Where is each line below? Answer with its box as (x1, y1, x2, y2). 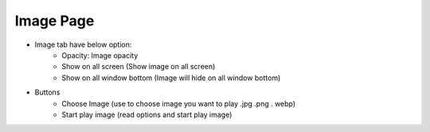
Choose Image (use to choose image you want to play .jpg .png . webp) (61, 99, 296, 108)
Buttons (34, 87, 61, 97)
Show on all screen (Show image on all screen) (61, 62, 216, 72)
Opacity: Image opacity (61, 50, 139, 60)
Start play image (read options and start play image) (61, 110, 233, 119)
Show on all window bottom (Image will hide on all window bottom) (61, 72, 281, 83)
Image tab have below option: (34, 40, 132, 49)
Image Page (14, 12, 95, 29)
